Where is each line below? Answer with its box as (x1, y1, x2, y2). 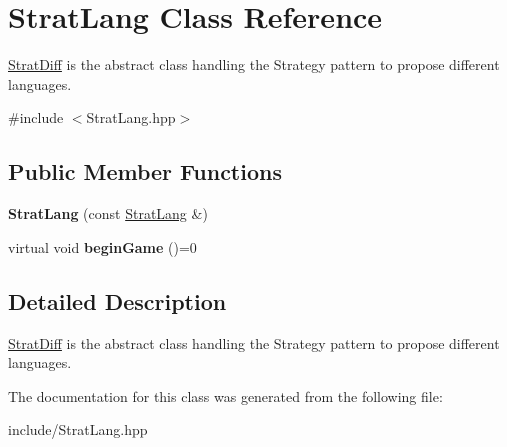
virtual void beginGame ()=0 (8, 236, 197, 257)
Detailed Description (8, 285, 227, 316)
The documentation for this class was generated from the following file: (8, 385, 443, 406)
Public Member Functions (8, 156, 282, 187)
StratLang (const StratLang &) (8, 203, 208, 224)
